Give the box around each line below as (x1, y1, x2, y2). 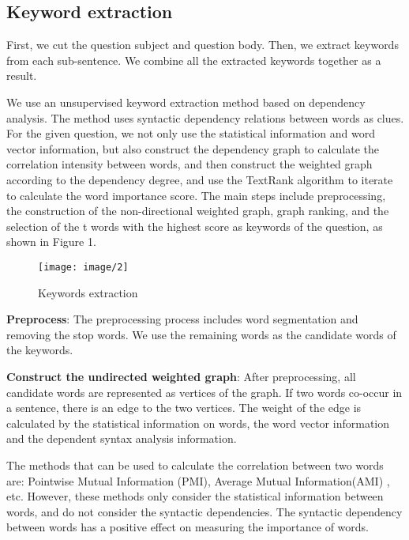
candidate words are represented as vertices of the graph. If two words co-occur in (6, 383, 403, 400)
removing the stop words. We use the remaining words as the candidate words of (6, 326, 396, 342)
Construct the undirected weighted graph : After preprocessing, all (6, 368, 356, 384)
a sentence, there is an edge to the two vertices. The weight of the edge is (6, 399, 362, 416)
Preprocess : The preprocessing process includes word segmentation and (6, 311, 358, 327)
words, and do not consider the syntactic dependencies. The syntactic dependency (6, 503, 403, 519)
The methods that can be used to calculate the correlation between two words (6, 456, 384, 473)
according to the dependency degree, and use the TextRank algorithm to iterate (6, 171, 393, 187)
